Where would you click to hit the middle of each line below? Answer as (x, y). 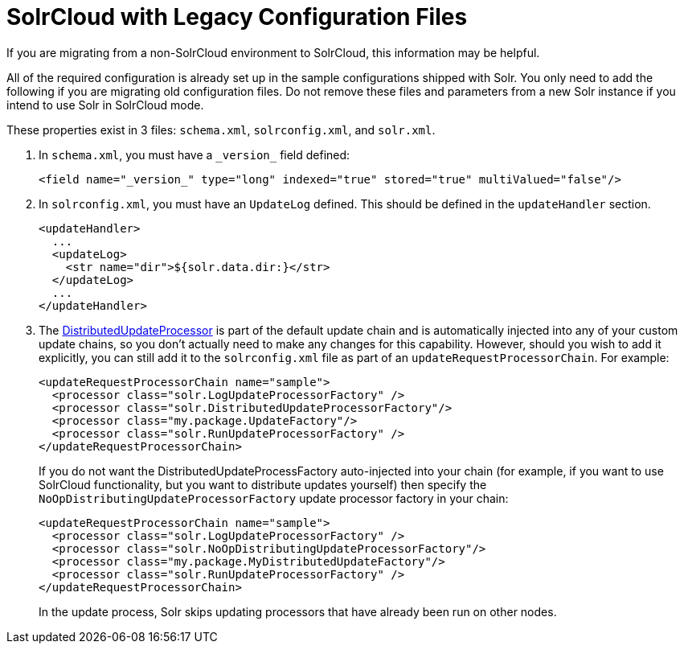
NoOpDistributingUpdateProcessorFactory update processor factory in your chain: (274, 498)
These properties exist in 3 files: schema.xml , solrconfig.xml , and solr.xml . (221, 130)
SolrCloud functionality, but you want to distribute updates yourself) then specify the (263, 484)
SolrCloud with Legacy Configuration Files (237, 17)
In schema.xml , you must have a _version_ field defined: (195, 154)
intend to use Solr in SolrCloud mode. (105, 105)
